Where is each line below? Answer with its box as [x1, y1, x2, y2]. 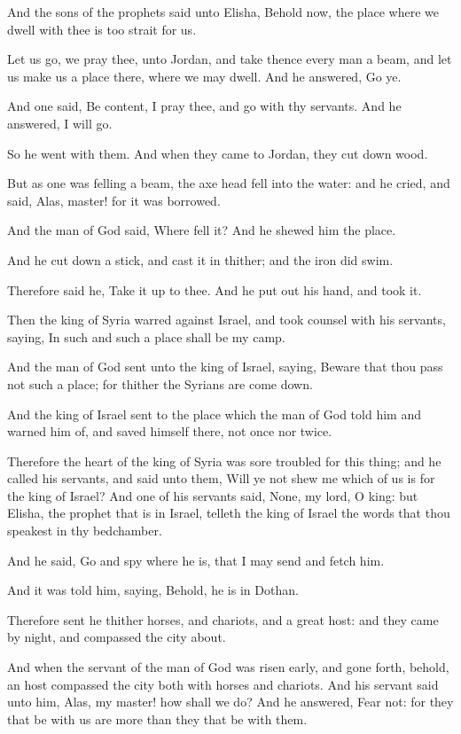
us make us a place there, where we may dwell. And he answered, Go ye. [7, 66, 402, 85]
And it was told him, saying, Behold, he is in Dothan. [7, 581, 299, 599]
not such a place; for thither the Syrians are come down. [7, 374, 313, 393]
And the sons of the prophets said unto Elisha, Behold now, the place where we [7, 3, 439, 20]
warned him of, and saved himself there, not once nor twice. [7, 422, 332, 441]
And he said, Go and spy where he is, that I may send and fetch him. [7, 550, 385, 569]
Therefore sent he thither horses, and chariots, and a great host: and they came [7, 610, 439, 629]
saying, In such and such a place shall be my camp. [7, 327, 285, 346]
